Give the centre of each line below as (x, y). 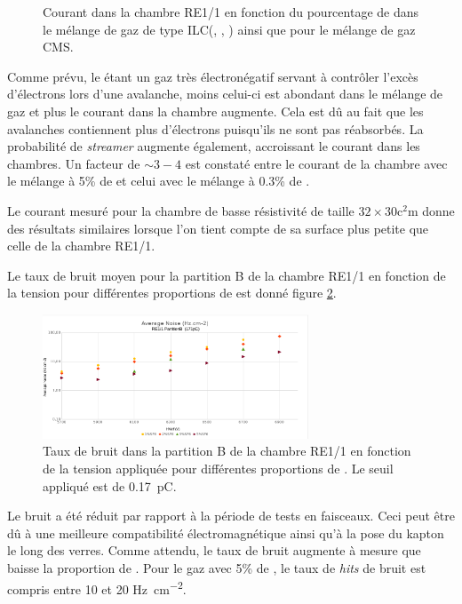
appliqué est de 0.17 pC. (110, 485)
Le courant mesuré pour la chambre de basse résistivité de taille (181, 210)
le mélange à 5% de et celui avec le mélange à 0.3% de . (159, 181)
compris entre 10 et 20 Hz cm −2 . (97, 587)
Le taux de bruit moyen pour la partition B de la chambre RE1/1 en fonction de (227, 275)
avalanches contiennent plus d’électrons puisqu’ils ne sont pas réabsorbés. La (215, 128)
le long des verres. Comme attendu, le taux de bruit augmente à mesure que (214, 550)
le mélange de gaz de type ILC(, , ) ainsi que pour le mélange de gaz (229, 29)
